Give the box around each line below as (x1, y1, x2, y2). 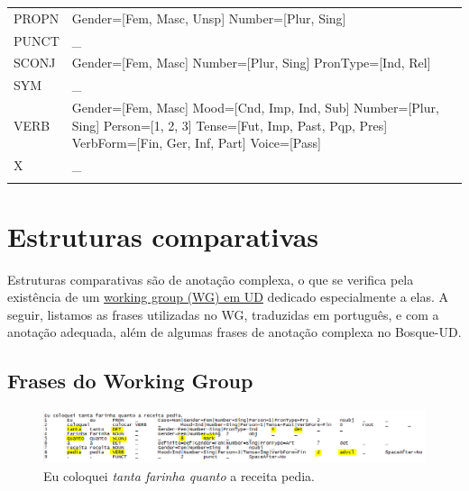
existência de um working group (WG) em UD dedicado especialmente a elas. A (7, 287, 449, 306)
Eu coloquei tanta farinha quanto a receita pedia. (43, 467, 315, 485)
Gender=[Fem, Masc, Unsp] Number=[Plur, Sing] (71, 8, 346, 27)
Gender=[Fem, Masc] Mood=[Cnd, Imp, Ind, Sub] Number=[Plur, (71, 98, 439, 117)
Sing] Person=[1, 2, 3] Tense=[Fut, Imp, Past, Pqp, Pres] (71, 115, 388, 134)
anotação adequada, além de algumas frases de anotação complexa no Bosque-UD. (7, 323, 462, 341)
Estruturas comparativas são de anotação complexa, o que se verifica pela (7, 269, 414, 288)
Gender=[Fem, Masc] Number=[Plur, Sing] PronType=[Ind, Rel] (71, 53, 431, 72)
